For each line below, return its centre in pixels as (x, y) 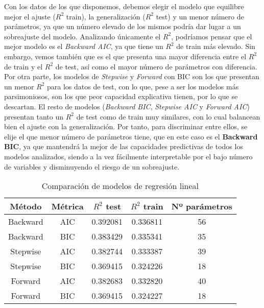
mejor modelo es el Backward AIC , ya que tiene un (84, 46)
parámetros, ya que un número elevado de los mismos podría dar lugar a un (123, 26)
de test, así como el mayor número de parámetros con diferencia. (156, 66)
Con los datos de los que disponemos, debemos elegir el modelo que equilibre (124, 6)
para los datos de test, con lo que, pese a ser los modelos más (143, 86)
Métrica (67, 206)
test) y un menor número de (200, 16)
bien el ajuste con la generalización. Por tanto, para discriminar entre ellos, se (126, 126)
